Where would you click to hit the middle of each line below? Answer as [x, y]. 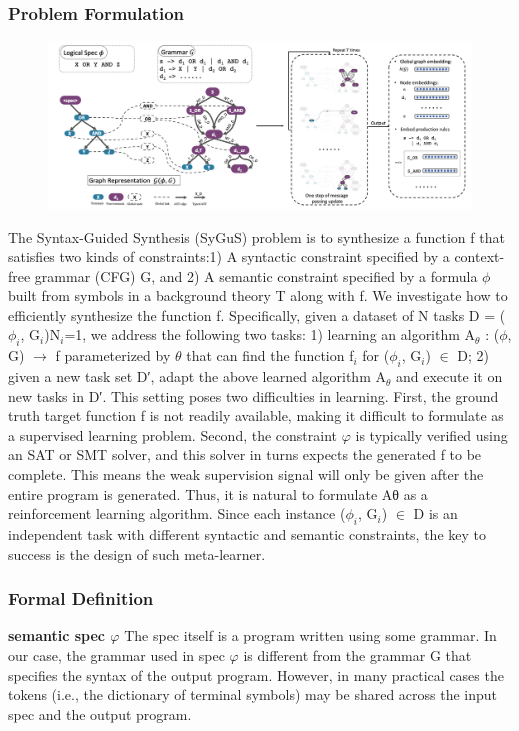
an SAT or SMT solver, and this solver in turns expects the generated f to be [245, 454]
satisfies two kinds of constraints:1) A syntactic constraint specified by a [229, 256]
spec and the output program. [100, 713]
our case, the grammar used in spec [116, 655]
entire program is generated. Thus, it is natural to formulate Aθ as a [218, 493]
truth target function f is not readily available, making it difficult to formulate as [256, 415]
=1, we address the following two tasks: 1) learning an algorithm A [270, 334]
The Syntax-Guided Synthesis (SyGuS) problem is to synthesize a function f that [256, 236]
